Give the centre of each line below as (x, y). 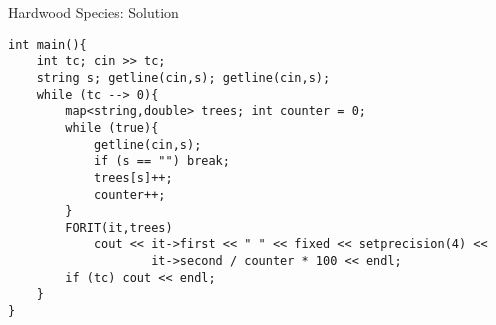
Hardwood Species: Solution (93, 12)
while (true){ (112, 127)
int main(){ (47, 44)
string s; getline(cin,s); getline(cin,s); (183, 77)
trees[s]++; (133, 177)
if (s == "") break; (161, 161)
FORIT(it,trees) (119, 227)
